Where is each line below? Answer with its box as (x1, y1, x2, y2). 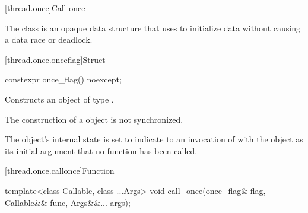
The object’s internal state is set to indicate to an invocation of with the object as (5, 133, 303, 145)
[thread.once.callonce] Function (5, 164, 115, 177)
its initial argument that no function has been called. (5, 144, 198, 157)
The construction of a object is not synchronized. (5, 113, 183, 125)
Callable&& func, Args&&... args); (5, 196, 131, 208)
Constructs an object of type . (5, 93, 114, 105)
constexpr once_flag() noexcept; (5, 73, 122, 85)
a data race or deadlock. (5, 33, 93, 46)
